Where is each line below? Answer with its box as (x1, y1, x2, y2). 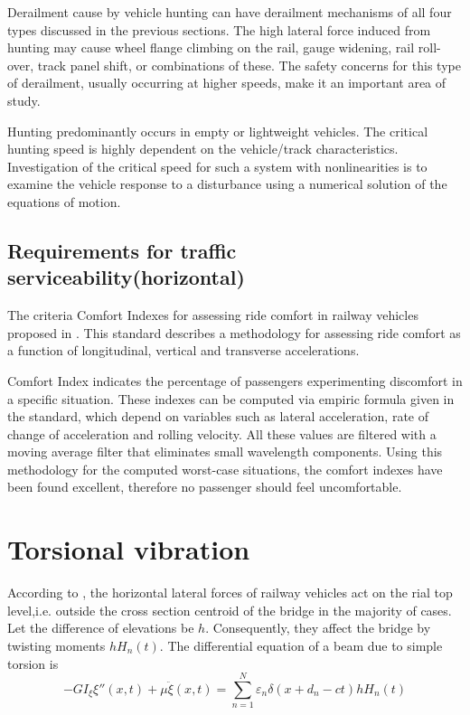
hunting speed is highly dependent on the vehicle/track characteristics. (7, 139, 399, 158)
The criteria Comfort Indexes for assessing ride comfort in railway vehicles (7, 306, 418, 325)
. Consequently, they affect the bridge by (205, 618, 431, 637)
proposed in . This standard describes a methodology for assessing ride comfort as (7, 323, 461, 342)
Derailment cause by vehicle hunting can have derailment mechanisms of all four (7, 3, 452, 21)
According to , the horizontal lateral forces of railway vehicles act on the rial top (7, 583, 453, 602)
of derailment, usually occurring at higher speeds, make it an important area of (7, 73, 446, 92)
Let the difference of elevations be (7, 618, 194, 637)
